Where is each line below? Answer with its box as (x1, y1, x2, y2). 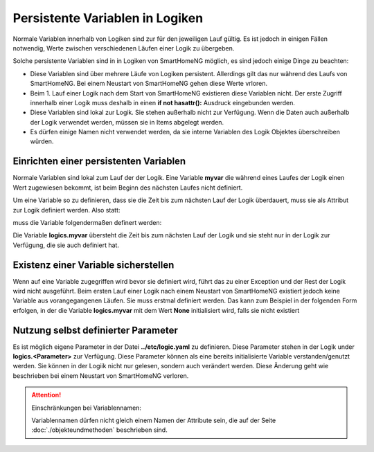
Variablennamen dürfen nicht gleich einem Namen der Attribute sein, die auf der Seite (31, 416, 276, 425)
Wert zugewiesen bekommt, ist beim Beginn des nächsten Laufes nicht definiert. (12, 183, 243, 192)
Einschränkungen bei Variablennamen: (31, 404, 142, 412)
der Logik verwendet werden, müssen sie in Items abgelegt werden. (30, 118, 224, 126)
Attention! (31, 391, 62, 399)
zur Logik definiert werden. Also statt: (12, 206, 121, 214)
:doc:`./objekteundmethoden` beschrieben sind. (31, 426, 168, 434)
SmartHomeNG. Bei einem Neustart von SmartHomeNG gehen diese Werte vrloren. (30, 80, 268, 88)
